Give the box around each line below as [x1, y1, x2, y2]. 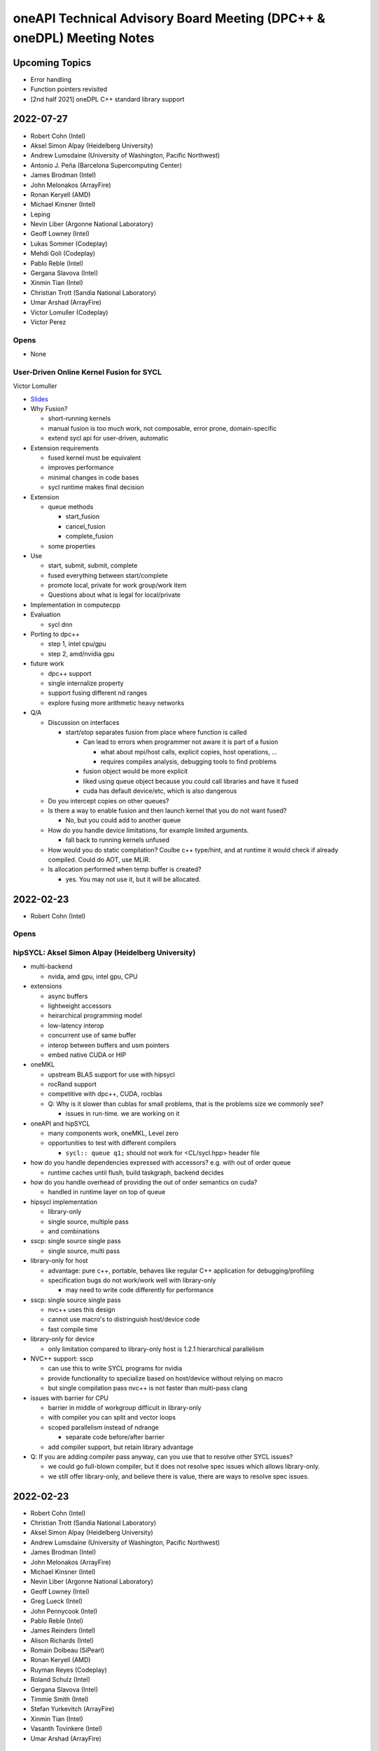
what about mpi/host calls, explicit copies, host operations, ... [100, 747, 278, 756]
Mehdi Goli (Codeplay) [30, 249, 96, 258]
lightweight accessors [48, 1002, 112, 1010]
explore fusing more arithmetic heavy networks [48, 698, 185, 707]
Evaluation [30, 610, 61, 619]
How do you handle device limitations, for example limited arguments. [48, 826, 249, 834]
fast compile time [48, 1324, 98, 1334]
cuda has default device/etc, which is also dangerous [83, 787, 237, 795]
